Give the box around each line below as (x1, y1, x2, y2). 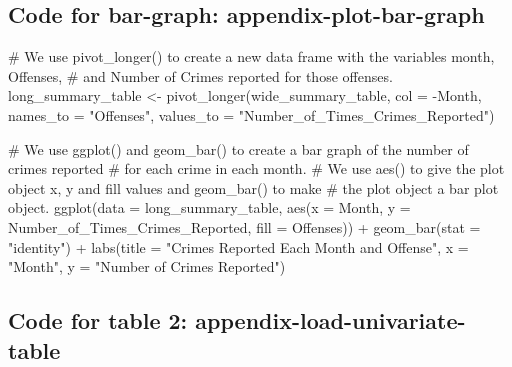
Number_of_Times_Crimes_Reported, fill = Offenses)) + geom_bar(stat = (8, 216, 481, 237)
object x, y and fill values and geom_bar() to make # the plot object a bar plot (8, 177, 499, 198)
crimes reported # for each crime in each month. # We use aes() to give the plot (8, 158, 505, 179)
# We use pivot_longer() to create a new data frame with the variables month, (8, 46, 495, 67)
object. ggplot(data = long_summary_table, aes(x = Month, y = (8, 197, 411, 218)
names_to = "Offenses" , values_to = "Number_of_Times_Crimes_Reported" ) (8, 104, 495, 125)
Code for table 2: (8, 305, 188, 336)
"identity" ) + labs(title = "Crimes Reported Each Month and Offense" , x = (8, 236, 469, 257)
